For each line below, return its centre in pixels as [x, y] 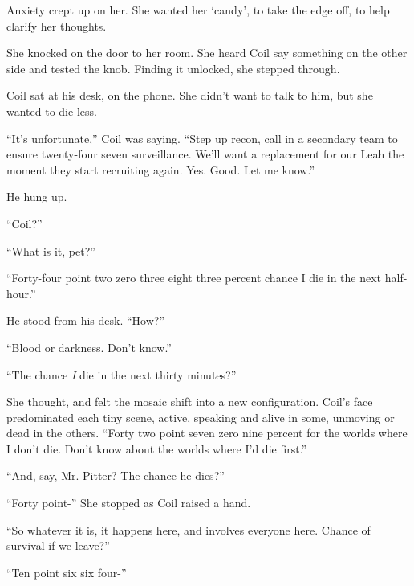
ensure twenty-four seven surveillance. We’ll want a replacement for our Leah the [205, 154]
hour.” [21, 293]
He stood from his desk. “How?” [86, 320]
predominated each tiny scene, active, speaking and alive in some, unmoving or [201, 417]
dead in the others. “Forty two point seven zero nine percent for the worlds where [207, 433]
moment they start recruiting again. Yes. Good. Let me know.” [160, 169]
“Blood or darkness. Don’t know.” [89, 347]
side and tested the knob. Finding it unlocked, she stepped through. [173, 68]
